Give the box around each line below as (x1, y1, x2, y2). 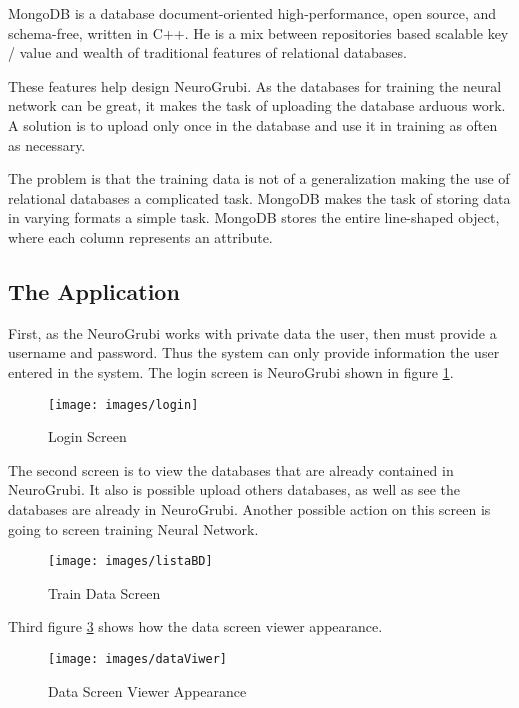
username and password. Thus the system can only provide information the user (8, 342, 500, 363)
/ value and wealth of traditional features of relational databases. (8, 42, 407, 63)
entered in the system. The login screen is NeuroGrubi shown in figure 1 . (8, 361, 454, 382)
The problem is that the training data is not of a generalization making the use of (8, 168, 510, 189)
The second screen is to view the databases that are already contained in (8, 459, 454, 480)
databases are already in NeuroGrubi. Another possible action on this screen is (8, 498, 491, 519)
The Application (8, 275, 180, 306)
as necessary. (8, 134, 86, 155)
